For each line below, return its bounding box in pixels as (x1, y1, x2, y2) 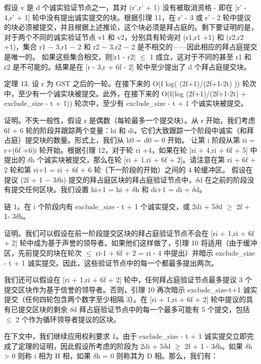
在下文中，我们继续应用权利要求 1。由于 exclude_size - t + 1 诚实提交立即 (4, 331, 247, 341)
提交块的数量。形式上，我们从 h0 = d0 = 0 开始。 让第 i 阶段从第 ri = (25, 135, 255, 145)
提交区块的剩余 (18, 304, 68, 315)
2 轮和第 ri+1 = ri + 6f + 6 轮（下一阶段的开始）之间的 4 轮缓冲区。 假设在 (4, 164, 253, 174)
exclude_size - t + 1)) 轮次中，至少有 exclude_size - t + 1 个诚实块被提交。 (4, 98, 248, 108)
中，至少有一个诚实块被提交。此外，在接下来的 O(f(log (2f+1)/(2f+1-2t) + (4, 88, 247, 98)
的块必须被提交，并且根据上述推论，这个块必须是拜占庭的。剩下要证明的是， (4, 22, 258, 32)
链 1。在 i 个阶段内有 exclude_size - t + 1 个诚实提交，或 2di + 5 (4, 201, 216, 211)
